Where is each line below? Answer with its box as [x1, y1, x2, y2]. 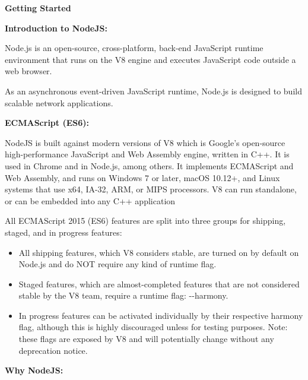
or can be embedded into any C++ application [5, 194, 176, 207]
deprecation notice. [18, 344, 88, 356]
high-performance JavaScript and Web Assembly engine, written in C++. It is [5, 148, 290, 160]
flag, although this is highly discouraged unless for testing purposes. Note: [18, 321, 288, 333]
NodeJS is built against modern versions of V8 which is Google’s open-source [5, 136, 285, 148]
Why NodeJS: [5, 364, 63, 376]
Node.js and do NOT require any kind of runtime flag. [18, 258, 217, 270]
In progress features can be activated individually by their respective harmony [18, 309, 303, 321]
